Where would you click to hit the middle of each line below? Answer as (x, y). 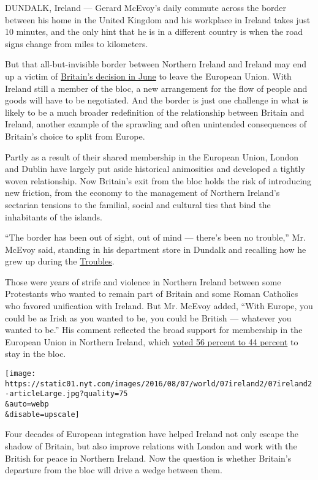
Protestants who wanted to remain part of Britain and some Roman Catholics (152, 294)
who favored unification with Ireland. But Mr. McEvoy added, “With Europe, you (159, 306)
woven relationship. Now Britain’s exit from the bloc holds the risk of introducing (158, 180)
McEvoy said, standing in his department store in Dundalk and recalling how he (156, 249)
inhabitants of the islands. (54, 216)
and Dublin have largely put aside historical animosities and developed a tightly (155, 169)
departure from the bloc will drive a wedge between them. (114, 470)
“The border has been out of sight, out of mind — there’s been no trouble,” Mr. (155, 237)
